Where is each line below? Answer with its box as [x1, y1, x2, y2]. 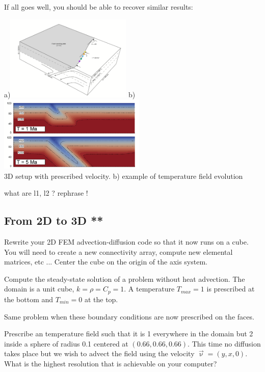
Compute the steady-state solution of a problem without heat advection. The [4, 273, 245, 284]
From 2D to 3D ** [4, 212, 103, 228]
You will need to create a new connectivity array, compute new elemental [4, 246, 233, 257]
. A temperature [124, 283, 175, 294]
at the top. [84, 294, 118, 304]
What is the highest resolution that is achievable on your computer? [4, 358, 217, 368]
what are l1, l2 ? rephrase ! [4, 188, 88, 198]
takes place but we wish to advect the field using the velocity [4, 348, 195, 359]
